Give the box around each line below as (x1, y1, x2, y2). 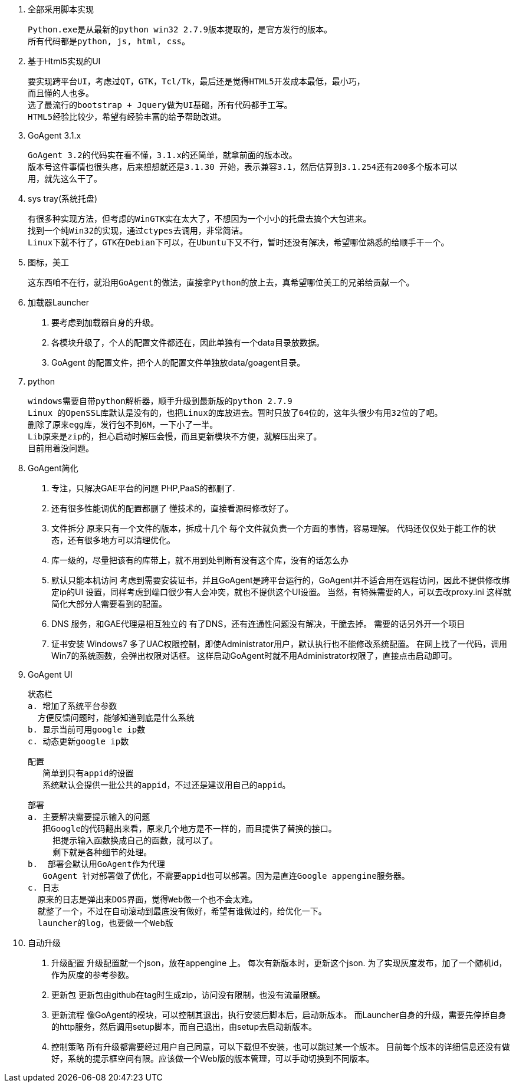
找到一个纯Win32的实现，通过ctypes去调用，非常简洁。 (28, 226, 248, 235)
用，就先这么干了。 (28, 174, 102, 183)
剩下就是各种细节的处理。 (52, 848, 152, 857)
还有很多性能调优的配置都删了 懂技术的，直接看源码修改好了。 (51, 503, 293, 513)
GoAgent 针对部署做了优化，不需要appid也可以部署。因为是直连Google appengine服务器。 (42, 871, 410, 881)
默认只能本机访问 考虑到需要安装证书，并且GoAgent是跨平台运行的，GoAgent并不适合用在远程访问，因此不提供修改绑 (51, 575, 510, 585)
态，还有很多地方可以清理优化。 (51, 535, 175, 545)
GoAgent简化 (28, 463, 78, 473)
